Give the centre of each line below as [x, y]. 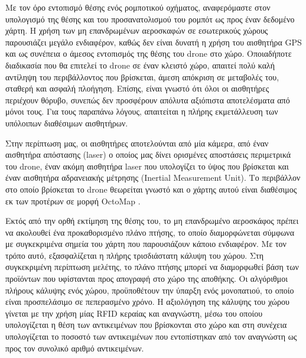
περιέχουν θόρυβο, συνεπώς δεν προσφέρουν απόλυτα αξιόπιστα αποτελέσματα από [148, 100]
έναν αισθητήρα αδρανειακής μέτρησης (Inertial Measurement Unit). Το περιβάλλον [153, 178]
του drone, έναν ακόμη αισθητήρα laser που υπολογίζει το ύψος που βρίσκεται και [147, 166]
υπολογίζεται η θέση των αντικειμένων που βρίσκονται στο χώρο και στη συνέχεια [146, 325]
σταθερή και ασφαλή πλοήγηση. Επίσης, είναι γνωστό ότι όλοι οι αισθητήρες [137, 88]
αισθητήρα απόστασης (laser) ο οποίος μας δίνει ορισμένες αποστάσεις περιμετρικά [148, 154]
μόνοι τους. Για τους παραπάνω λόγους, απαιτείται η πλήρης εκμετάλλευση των [142, 111]
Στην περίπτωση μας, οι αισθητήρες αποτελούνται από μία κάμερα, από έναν [137, 143]
